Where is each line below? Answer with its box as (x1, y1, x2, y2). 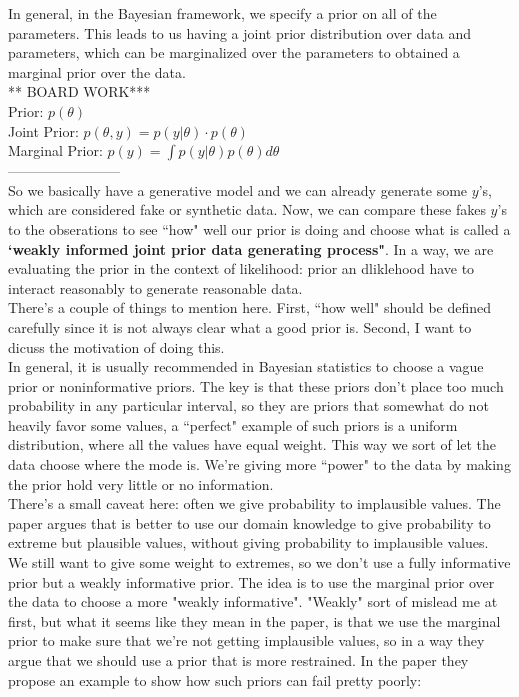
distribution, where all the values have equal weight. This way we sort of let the (8, 434, 497, 455)
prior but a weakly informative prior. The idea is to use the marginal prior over (8, 571, 495, 592)
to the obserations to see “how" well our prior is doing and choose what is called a (8, 218, 511, 239)
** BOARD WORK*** (8, 81, 151, 102)
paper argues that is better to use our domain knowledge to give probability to (8, 512, 491, 533)
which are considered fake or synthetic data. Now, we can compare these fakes (8, 199, 486, 220)
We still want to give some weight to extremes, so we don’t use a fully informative (8, 552, 511, 573)
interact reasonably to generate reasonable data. (8, 277, 303, 298)
